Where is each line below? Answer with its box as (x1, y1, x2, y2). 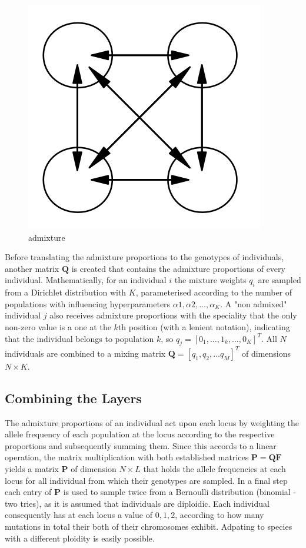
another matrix (5, 262, 59, 274)
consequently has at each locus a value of (5, 509, 153, 521)
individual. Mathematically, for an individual (5, 274, 167, 286)
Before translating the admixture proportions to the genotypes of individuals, (5, 251, 284, 263)
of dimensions (242, 347, 291, 359)
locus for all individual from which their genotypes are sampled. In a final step (5, 474, 288, 486)
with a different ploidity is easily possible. (5, 532, 155, 544)
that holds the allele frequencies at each (143, 463, 286, 475)
